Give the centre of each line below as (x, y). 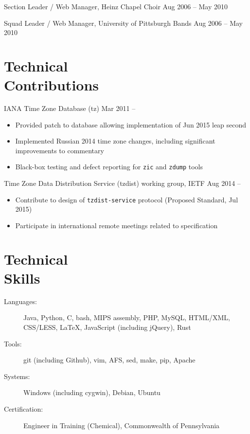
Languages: (20, 301)
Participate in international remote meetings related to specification (116, 225)
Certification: (24, 409)
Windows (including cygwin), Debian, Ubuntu (92, 392)
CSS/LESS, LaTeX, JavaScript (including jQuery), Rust (107, 327)
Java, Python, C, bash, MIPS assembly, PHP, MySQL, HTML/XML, (127, 317)
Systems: (17, 376)
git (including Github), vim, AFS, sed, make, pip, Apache (109, 360)
